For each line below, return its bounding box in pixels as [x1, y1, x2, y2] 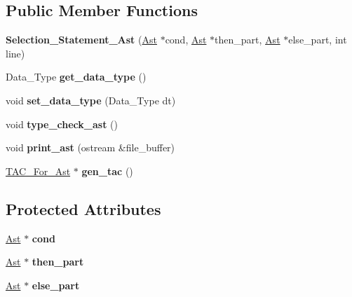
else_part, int [288, 32, 347, 47]
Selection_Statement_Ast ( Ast [6, 32, 157, 47]
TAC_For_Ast [6, 163, 71, 178]
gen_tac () [81, 163, 133, 178]
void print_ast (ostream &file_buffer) [6, 140, 175, 155]
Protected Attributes [6, 198, 161, 219]
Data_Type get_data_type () [6, 69, 147, 84]
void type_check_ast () [6, 116, 118, 131]
